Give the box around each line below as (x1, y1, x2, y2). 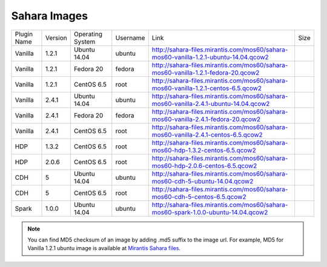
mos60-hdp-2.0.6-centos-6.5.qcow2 (151, 161, 257, 170)
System (73, 37, 96, 45)
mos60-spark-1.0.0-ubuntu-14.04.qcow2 (151, 208, 268, 216)
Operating (73, 30, 103, 38)
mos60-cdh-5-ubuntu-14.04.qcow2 (151, 177, 254, 185)
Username (115, 33, 145, 42)
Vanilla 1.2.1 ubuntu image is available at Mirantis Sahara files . (27, 245, 181, 252)
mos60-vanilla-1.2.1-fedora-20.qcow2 (151, 68, 260, 77)
